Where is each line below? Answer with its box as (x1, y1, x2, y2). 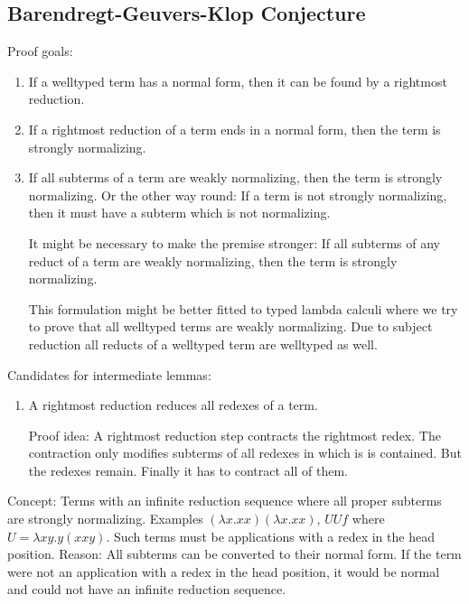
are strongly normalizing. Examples (7, 509, 203, 528)
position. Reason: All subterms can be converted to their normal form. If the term (7, 544, 462, 563)
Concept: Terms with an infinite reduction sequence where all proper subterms (7, 491, 442, 510)
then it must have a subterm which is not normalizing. (28, 203, 331, 222)
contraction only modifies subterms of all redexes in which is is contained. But (28, 443, 462, 462)
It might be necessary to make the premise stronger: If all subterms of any (28, 233, 441, 252)
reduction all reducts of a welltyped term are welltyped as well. (28, 334, 378, 353)
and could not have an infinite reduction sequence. (7, 580, 286, 599)
